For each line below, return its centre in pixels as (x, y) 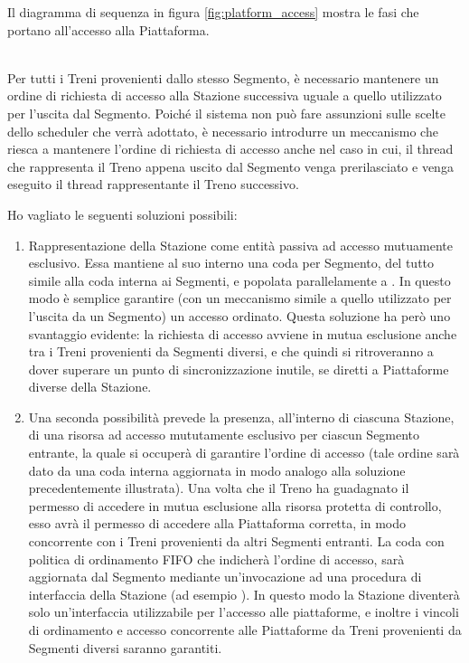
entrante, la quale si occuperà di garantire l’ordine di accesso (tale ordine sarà (244, 453)
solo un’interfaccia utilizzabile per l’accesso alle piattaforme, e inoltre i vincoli (244, 612)
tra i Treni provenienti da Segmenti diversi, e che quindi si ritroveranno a (231, 351)
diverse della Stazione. (90, 387)
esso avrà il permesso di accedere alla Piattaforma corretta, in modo (217, 523)
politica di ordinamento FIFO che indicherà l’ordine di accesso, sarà (216, 559)
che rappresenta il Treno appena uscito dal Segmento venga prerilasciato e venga (230, 166)
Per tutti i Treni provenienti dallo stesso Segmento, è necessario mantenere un (223, 77)
